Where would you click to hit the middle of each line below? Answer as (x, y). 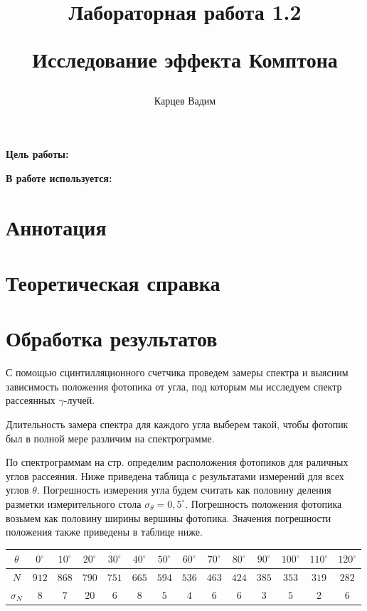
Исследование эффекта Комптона (185, 59)
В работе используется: (59, 177)
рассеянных (31, 400)
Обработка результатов (112, 338)
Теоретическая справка (113, 282)
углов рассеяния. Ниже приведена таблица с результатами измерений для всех (175, 475)
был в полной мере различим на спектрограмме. (110, 438)
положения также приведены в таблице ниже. (104, 532)
